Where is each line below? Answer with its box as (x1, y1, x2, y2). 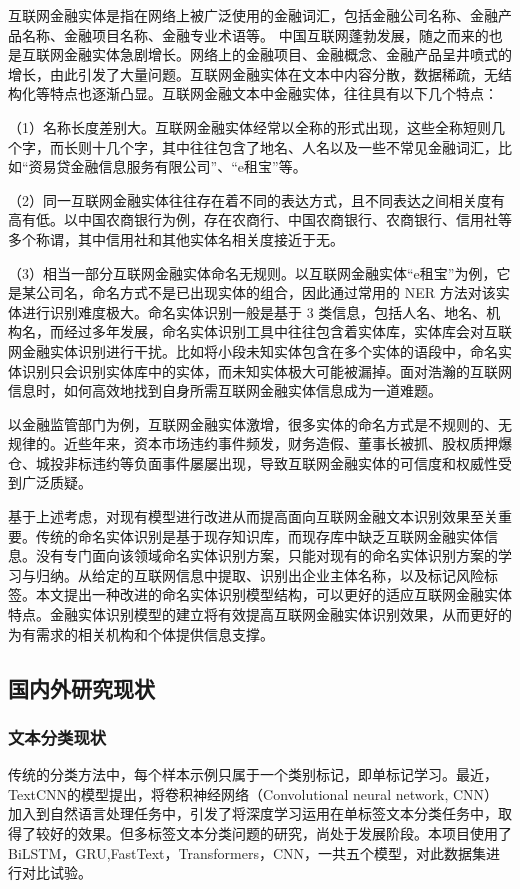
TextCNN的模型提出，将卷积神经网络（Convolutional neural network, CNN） (8, 783, 499, 804)
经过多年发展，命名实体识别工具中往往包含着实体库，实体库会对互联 (63, 321, 512, 342)
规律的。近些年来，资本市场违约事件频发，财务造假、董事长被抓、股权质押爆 (8, 433, 512, 454)
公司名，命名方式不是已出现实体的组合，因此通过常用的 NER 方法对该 (35, 282, 496, 303)
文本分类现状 (8, 724, 107, 749)
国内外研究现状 (8, 672, 155, 703)
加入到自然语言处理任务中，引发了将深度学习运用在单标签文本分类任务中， (8, 803, 498, 824)
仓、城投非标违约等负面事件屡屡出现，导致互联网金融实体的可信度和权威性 (8, 452, 498, 473)
